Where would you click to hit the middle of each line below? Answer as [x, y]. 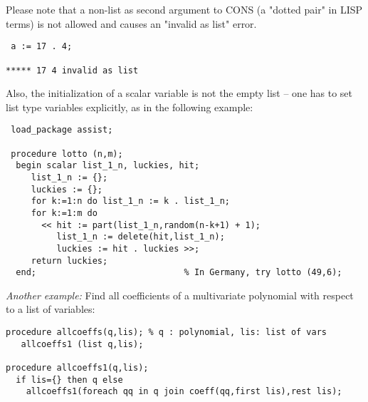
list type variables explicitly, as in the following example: [130, 107]
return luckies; [69, 261]
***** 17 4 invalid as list [72, 70]
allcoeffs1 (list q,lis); [82, 344]
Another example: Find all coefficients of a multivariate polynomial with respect [180, 295]
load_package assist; [62, 130]
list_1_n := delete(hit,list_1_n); [141, 237]
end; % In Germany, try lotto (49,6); [179, 273]
